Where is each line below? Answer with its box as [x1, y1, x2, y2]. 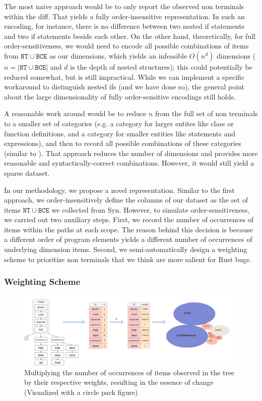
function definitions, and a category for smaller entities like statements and [4, 128, 236, 138]
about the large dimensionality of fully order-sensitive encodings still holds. [4, 91, 236, 102]
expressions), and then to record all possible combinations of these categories [4, 138, 241, 148]
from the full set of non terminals [155, 108, 258, 119]
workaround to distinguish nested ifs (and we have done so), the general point [4, 81, 244, 92]
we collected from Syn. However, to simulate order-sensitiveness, [51, 204, 250, 215]
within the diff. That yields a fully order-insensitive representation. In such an [4, 11, 245, 21]
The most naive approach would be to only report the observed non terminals [4, 1, 244, 11]
